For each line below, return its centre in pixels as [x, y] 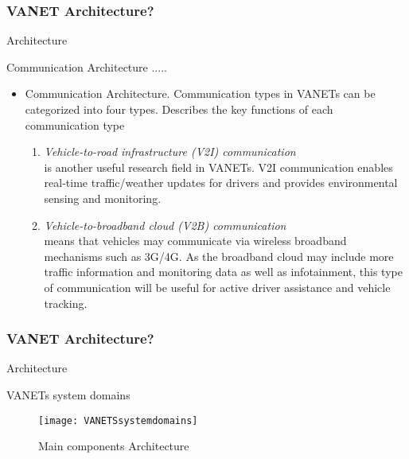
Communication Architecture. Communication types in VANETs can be [200, 93]
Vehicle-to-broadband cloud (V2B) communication [165, 225]
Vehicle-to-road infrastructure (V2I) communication [170, 152]
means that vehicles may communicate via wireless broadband [195, 241]
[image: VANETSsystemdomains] [118, 420]
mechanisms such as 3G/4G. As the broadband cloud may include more [219, 256]
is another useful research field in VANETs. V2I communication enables [218, 167]
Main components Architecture [114, 446]
